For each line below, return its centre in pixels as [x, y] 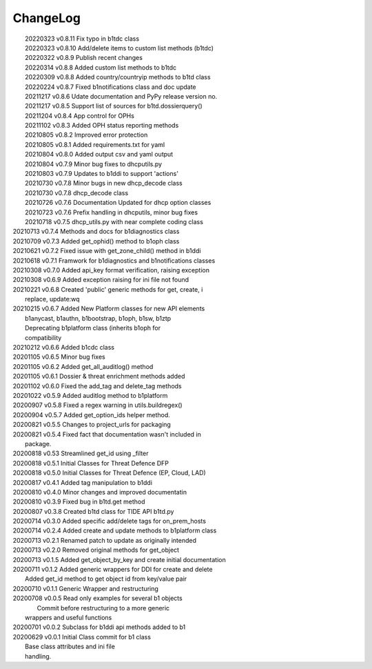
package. [38, 443]
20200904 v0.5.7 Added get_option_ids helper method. [91, 415]
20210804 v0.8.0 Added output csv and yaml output [99, 154]
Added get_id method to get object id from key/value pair [106, 579]
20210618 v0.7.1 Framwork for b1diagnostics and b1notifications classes [114, 260]
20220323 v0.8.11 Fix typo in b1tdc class [82, 39]
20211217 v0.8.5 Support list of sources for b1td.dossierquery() [114, 106]
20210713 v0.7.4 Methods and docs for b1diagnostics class [96, 232]
